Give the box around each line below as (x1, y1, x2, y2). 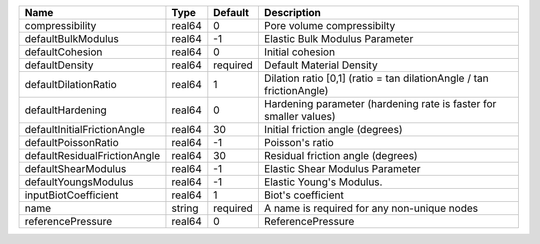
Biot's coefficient (263, 188, 344, 202)
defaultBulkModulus (24, 32, 119, 45)
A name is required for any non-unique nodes (263, 201, 479, 215)
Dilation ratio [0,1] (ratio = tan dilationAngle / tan (263, 71, 489, 85)
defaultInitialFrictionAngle (24, 123, 145, 136)
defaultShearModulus (24, 162, 127, 175)
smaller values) (263, 110, 336, 123)
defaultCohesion (24, 45, 103, 59)
